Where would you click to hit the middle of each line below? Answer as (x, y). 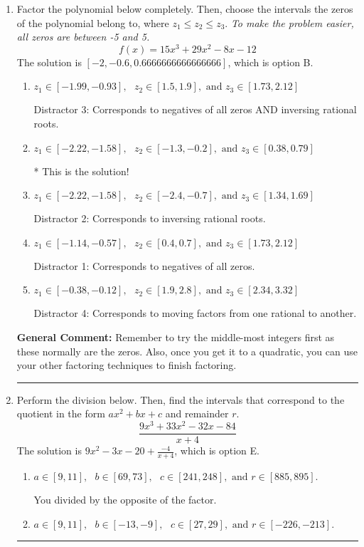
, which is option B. (271, 62)
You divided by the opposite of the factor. (125, 499)
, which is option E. (217, 450)
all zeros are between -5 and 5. (83, 37)
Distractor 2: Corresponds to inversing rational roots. (150, 218)
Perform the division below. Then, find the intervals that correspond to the (181, 399)
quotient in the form (61, 413)
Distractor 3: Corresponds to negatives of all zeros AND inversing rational (195, 109)
